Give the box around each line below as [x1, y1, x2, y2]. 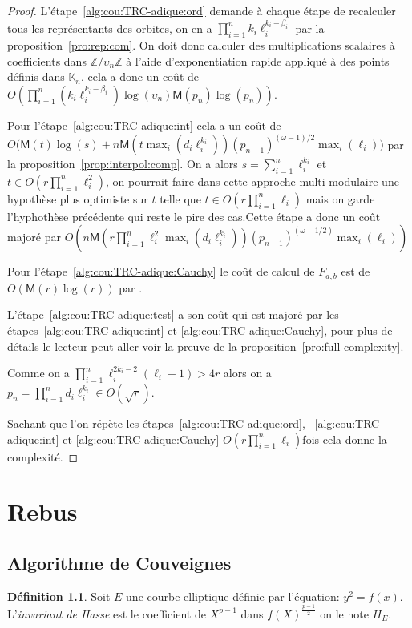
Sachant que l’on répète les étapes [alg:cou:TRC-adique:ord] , [7, 415, 305, 432]
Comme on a [7, 364, 70, 381]
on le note [320, 605, 369, 622]
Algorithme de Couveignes [7, 550, 232, 574]
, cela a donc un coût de [81, 68, 200, 85]
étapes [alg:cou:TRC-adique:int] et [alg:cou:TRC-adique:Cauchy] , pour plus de [7, 322, 393, 339]
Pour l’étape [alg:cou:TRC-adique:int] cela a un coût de [7, 116, 281, 133]
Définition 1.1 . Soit [7, 587, 111, 604]
